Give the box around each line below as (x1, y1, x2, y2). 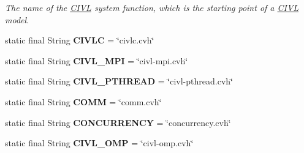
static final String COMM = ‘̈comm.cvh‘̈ (5, 95, 162, 108)
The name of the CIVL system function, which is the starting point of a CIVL (5, 1, 299, 13)
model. (5, 13, 29, 26)
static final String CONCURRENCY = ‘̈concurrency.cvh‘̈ (5, 116, 231, 129)
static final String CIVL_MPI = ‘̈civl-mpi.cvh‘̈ (5, 54, 188, 67)
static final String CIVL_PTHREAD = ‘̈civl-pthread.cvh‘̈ (5, 75, 233, 88)
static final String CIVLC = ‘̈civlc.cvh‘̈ (5, 34, 154, 47)
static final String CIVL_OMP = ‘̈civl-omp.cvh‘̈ (5, 136, 194, 149)
